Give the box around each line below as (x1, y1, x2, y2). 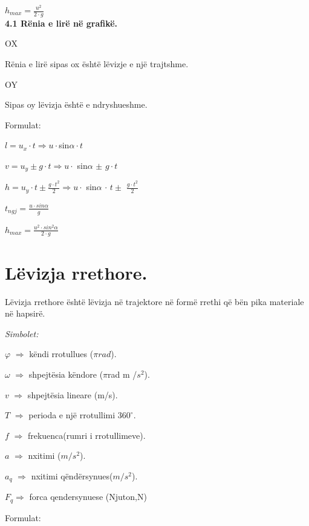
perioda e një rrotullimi (28, 409, 115, 421)
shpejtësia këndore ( (28, 367, 103, 380)
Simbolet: (5, 327, 39, 340)
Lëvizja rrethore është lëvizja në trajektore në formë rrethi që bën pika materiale (5, 295, 304, 307)
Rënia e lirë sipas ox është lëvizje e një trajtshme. (5, 58, 189, 70)
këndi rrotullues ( (29, 347, 94, 360)
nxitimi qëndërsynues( (31, 469, 113, 482)
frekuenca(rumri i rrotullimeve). (27, 429, 146, 441)
